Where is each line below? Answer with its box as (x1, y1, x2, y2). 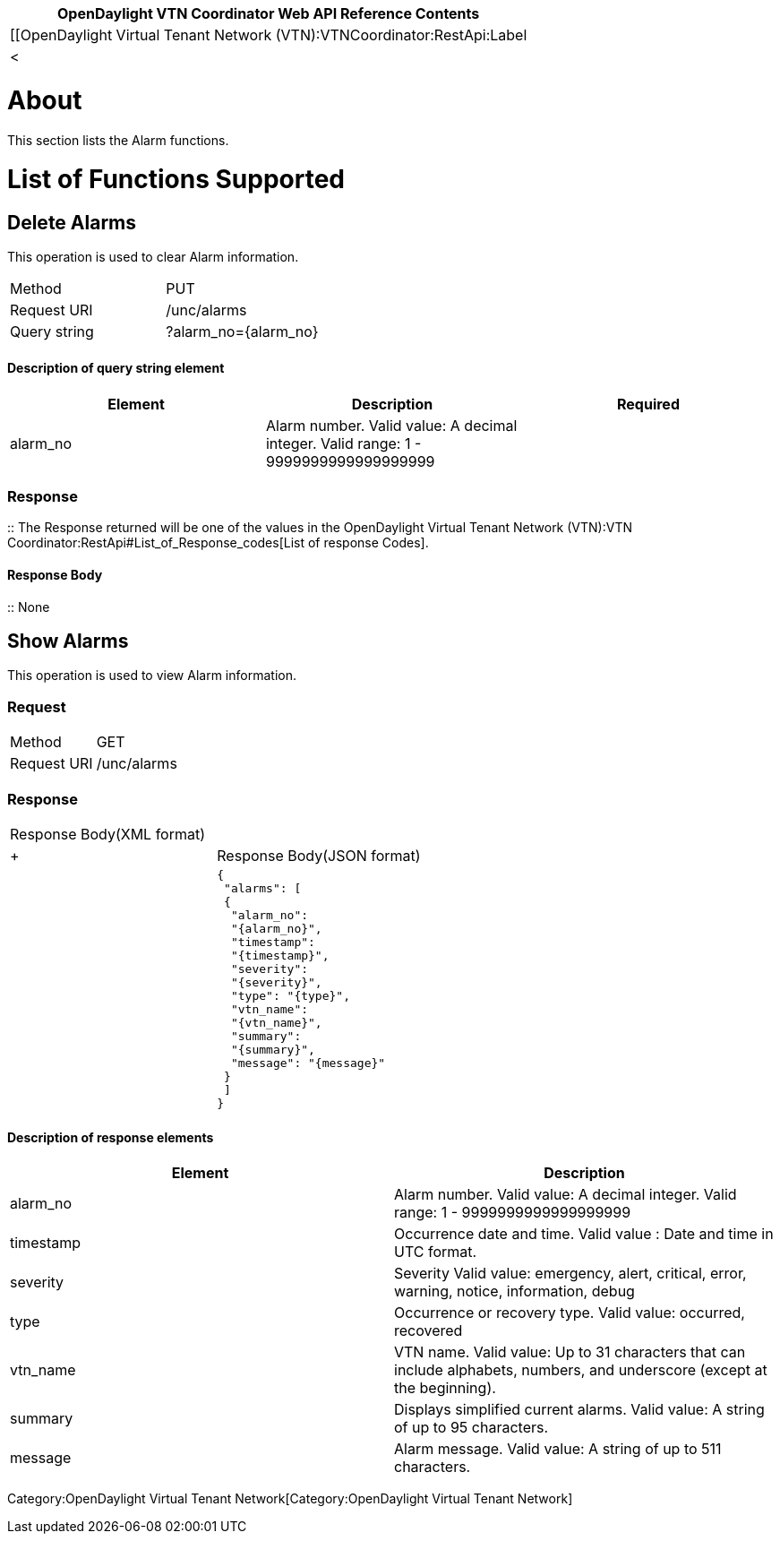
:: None (7, 598, 50, 615)
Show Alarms (7, 630, 129, 653)
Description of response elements (7, 1129, 214, 1145)
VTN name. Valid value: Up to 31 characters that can (394, 1343, 746, 1362)
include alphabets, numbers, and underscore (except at (394, 1361, 767, 1380)
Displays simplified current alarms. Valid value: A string (394, 1400, 765, 1419)
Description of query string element (7, 360, 225, 376)
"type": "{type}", (230, 988, 351, 1003)
